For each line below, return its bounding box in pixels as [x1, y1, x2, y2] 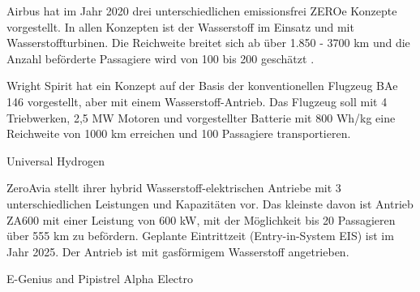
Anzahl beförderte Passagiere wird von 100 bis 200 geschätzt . [6, 49, 315, 67]
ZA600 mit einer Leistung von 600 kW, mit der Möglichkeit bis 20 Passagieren [6, 211, 396, 228]
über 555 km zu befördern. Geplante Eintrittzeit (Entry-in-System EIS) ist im [6, 227, 394, 244]
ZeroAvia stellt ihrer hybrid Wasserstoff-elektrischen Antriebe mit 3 [6, 179, 341, 196]
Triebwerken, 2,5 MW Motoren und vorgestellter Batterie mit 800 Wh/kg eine [6, 109, 396, 126]
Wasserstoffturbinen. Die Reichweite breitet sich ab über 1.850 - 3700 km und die [6, 34, 410, 51]
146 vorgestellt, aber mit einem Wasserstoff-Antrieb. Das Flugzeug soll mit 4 [6, 92, 388, 109]
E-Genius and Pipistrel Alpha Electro [6, 270, 194, 287]
